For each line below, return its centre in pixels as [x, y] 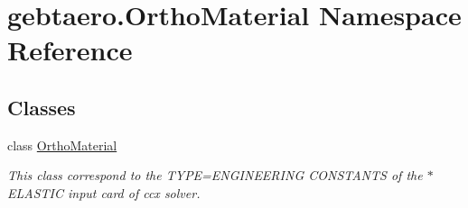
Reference [70, 50]
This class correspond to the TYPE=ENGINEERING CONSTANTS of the [215, 175]
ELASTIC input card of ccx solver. [104, 192]
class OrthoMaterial [62, 145]
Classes [42, 107]
